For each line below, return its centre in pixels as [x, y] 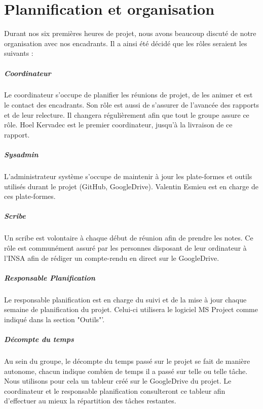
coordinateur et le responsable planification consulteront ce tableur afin [115, 390]
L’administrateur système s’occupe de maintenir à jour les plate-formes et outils [128, 176]
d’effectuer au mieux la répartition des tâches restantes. [90, 401]
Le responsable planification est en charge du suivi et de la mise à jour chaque [125, 299]
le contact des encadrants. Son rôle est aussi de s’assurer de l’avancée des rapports [131, 105]
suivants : [19, 53]
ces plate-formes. [30, 196]
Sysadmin [21, 155]
